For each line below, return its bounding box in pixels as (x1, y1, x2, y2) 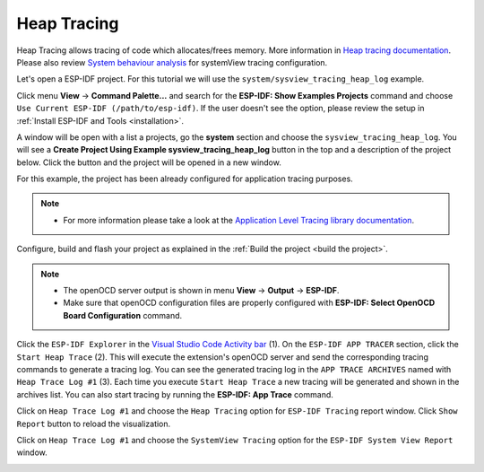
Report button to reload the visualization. (16, 418, 171, 429)
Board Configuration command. (63, 310, 183, 320)
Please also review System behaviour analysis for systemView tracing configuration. (16, 57, 328, 67)
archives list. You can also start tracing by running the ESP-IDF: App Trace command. (16, 389, 333, 399)
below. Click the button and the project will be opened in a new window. (16, 157, 281, 168)
